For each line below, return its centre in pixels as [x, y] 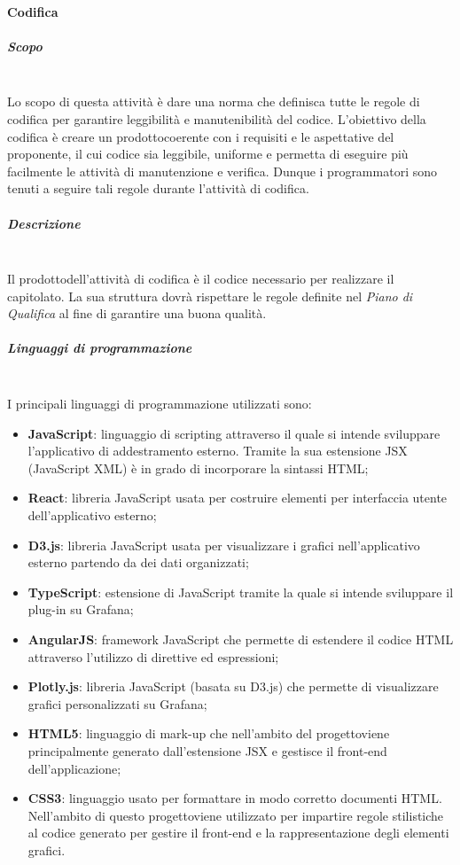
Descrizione [44, 223]
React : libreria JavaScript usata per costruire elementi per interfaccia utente [238, 498]
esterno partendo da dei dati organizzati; [138, 562]
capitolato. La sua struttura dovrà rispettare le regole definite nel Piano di [210, 296]
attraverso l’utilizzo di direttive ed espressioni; [153, 656]
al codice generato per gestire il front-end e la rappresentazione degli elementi [238, 833]
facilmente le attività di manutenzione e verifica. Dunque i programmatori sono [222, 171]
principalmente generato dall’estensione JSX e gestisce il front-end [207, 750]
